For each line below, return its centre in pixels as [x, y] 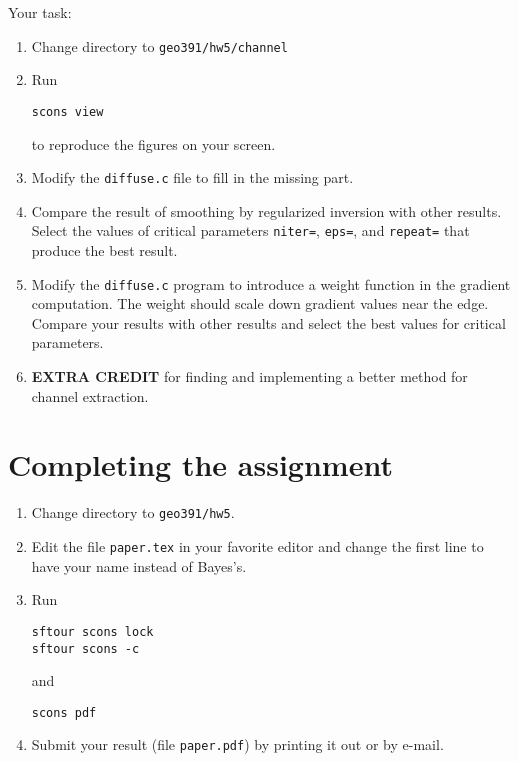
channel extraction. [90, 395]
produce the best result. [104, 250]
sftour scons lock [92, 631]
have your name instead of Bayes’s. [139, 565]
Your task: [40, 12]
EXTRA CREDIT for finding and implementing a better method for [249, 376]
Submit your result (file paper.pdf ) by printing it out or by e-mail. [237, 744]
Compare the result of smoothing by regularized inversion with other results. [266, 210]
